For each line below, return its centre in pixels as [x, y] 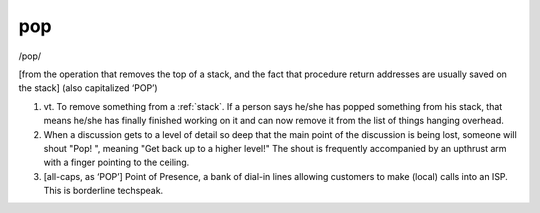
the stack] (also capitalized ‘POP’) [88, 88]
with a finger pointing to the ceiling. [116, 162]
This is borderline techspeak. [103, 191]
